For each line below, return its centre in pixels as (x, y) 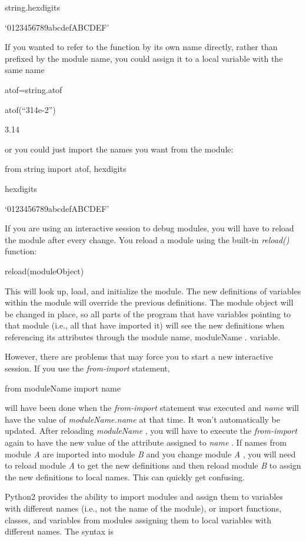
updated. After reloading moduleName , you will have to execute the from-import (151, 431)
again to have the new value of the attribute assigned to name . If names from (146, 442)
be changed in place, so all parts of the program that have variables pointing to (148, 313)
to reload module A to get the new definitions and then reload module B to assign (153, 465)
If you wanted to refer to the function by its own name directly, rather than (141, 47)
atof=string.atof (34, 89)
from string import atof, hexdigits (66, 169)
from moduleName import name (63, 388)
